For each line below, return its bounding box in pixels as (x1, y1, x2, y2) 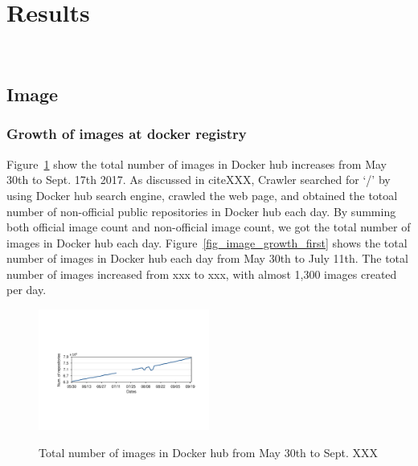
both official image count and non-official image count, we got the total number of (6, 219, 411, 235)
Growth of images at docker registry (6, 124, 247, 144)
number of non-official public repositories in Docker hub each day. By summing (6, 202, 396, 219)
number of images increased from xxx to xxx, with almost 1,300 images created (6, 265, 397, 282)
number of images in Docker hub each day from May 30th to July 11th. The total (6, 250, 408, 267)
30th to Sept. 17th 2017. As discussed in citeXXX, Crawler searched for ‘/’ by (6, 171, 391, 188)
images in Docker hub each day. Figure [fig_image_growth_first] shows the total (6, 234, 408, 251)
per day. (6, 281, 47, 298)
